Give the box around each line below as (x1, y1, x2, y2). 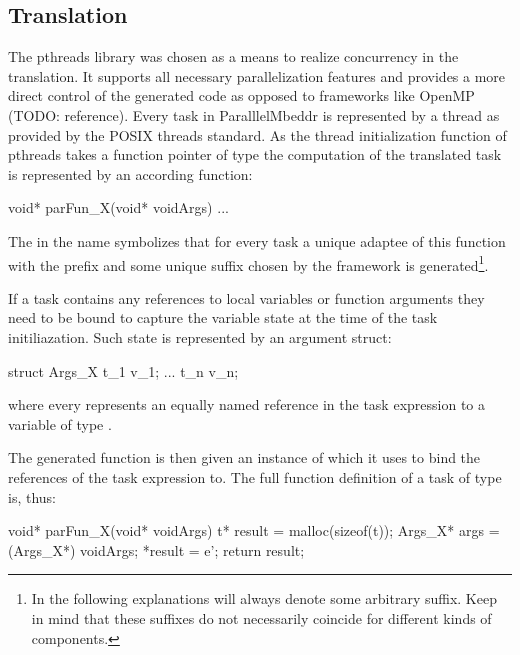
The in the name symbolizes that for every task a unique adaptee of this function (8, 230, 506, 251)
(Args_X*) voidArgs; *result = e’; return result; (8, 539, 305, 560)
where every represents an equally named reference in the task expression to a (8, 394, 485, 415)
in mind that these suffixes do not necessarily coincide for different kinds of (31, 607, 492, 628)
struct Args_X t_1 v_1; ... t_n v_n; (8, 360, 239, 381)
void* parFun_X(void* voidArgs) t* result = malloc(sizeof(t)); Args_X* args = (8, 520, 500, 541)
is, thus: (8, 486, 56, 507)
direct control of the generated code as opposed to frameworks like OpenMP (8, 85, 475, 106)
